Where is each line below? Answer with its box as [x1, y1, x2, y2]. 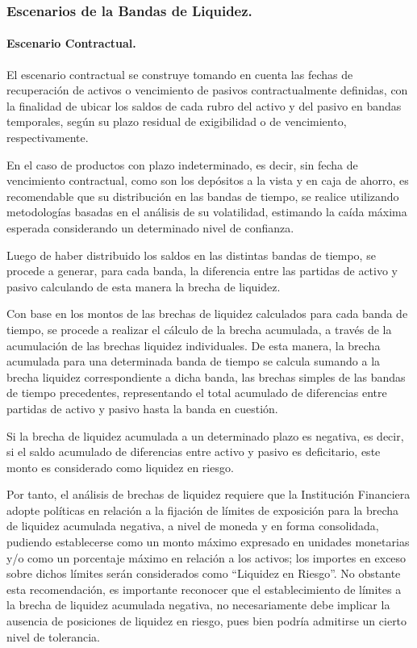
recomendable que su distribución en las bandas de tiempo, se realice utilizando [6, 187, 399, 204]
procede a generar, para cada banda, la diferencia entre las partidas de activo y [6, 262, 398, 279]
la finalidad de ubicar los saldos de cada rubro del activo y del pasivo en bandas [6, 97, 402, 114]
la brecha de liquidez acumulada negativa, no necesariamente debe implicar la [6, 596, 390, 613]
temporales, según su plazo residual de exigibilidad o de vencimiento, [6, 113, 347, 130]
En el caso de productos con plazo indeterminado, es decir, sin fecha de [6, 156, 358, 173]
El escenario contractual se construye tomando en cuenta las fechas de [6, 65, 353, 82]
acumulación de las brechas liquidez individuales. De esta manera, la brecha [6, 337, 381, 353]
